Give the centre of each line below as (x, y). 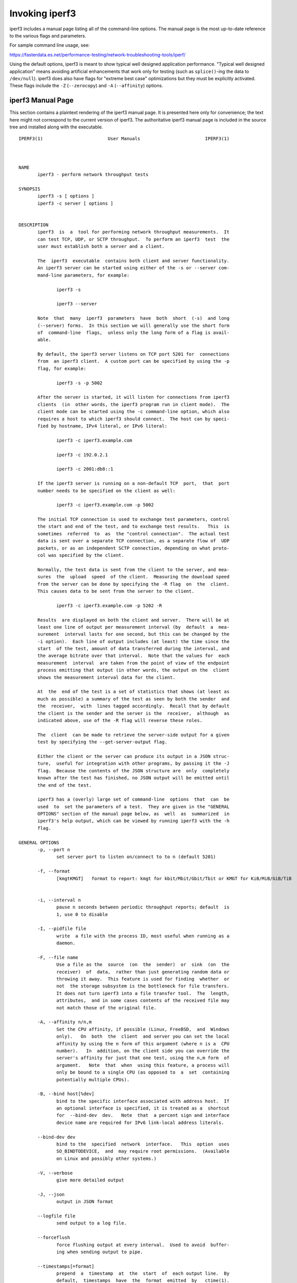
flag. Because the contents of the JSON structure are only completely (134, 771)
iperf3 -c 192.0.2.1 (82, 455)
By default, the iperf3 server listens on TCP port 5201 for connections (134, 354)
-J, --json (51, 1194)
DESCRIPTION (34, 225)
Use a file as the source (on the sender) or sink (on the (143, 965)
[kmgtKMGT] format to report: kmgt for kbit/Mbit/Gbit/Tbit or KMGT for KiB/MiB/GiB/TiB (174, 878)
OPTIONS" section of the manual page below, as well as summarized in (134, 814)
